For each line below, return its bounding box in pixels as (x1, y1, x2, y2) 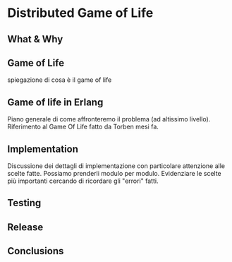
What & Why (7, 33, 63, 45)
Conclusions (7, 245, 64, 257)
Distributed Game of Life (7, 5, 154, 21)
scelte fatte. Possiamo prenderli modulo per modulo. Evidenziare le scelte (7, 169, 222, 178)
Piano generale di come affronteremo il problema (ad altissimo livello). (7, 115, 211, 124)
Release (7, 221, 44, 233)
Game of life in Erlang (7, 96, 104, 108)
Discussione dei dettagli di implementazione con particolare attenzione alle (7, 162, 226, 170)
